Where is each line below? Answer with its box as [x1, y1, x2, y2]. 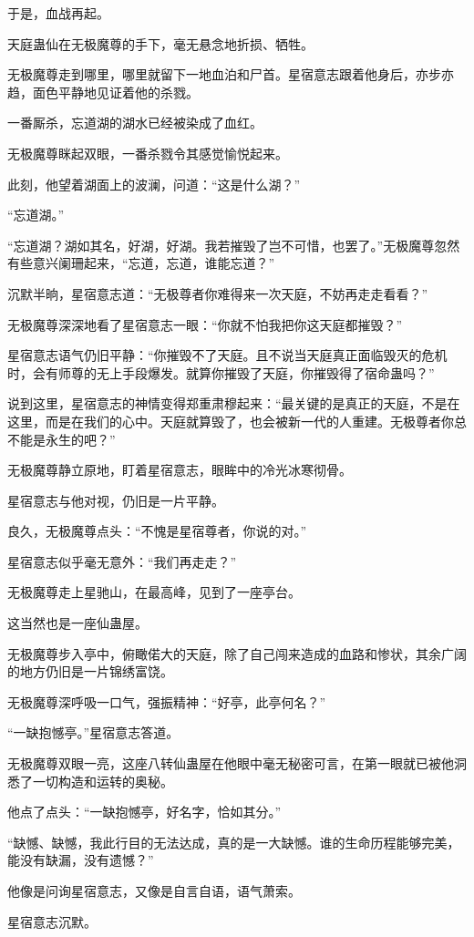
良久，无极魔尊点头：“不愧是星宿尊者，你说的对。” [7, 521, 307, 541]
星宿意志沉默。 [7, 911, 97, 931]
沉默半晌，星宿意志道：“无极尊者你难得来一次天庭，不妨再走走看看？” [7, 283, 428, 303]
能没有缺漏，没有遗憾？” [7, 850, 154, 870]
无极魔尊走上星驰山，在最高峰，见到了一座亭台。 [7, 582, 301, 602]
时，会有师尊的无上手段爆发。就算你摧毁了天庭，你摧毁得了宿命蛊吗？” [7, 363, 435, 382]
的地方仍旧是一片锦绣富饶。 [7, 662, 173, 681]
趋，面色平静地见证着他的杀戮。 [7, 82, 199, 101]
